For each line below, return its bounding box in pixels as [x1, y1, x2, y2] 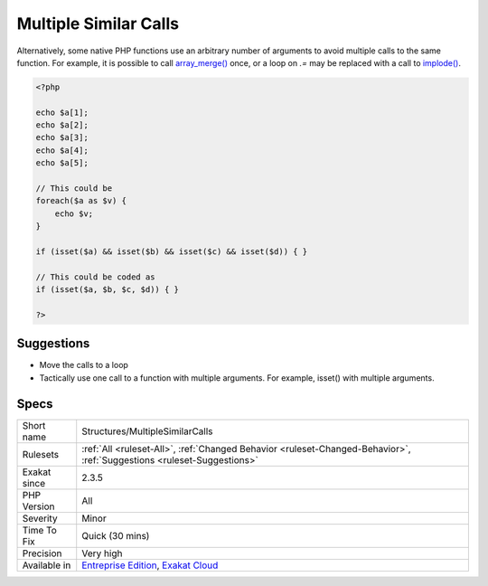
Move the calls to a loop [39, 360, 128, 371]
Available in [22, 559, 71, 572]
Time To [22, 524, 58, 536]
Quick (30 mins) [81, 529, 150, 542]
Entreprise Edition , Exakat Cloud [81, 559, 219, 572]
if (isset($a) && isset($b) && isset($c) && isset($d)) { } [35, 247, 308, 257]
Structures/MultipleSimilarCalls [81, 425, 213, 438]
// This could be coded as [35, 271, 155, 282]
